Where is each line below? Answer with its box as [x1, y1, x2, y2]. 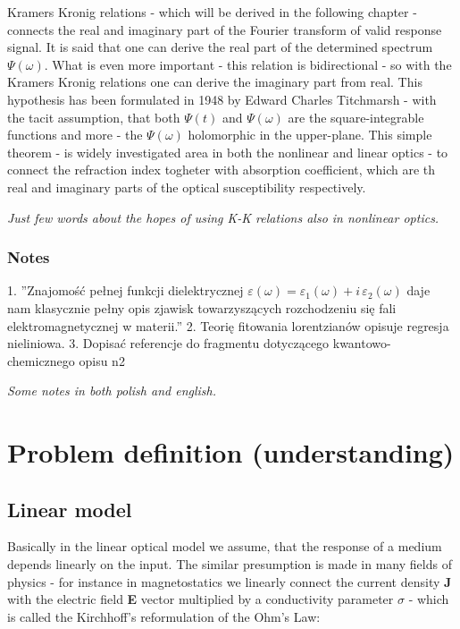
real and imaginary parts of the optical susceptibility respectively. [7, 177, 366, 196]
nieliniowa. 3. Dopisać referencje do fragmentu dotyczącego [7, 334, 330, 353]
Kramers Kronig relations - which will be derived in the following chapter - [7, 3, 417, 21]
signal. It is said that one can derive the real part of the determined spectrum [7, 38, 433, 56]
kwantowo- [332, 334, 391, 353]
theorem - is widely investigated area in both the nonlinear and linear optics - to [7, 142, 448, 161]
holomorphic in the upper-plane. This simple [188, 125, 432, 144]
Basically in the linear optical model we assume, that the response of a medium [7, 537, 442, 556]
